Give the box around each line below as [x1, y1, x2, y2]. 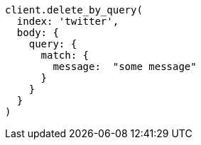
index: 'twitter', [16, 16, 119, 27]
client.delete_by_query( [5, 4, 143, 16]
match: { [40, 50, 89, 61]
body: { [16, 27, 59, 38]
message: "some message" [53, 61, 197, 72]
